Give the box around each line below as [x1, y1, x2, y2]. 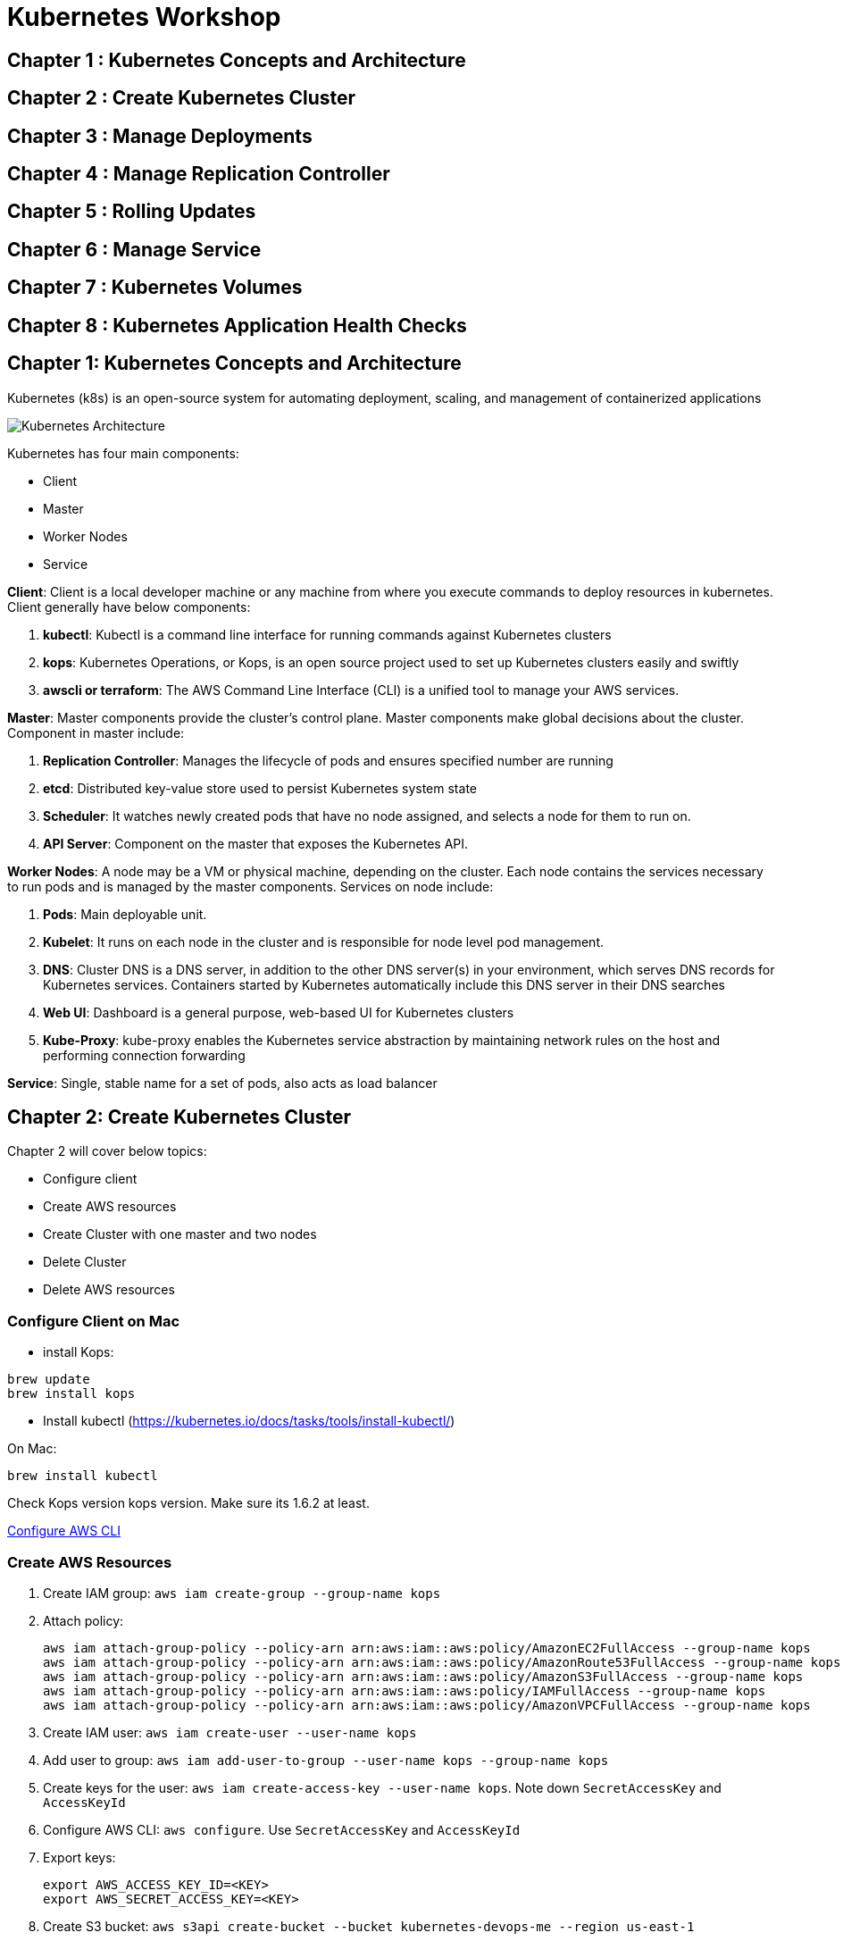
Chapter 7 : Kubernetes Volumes [7, 276, 303, 299]
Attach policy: [43, 1612, 124, 1628]
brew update [7, 1372, 90, 1387]
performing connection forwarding [43, 1047, 246, 1063]
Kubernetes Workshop [7, 2, 281, 32]
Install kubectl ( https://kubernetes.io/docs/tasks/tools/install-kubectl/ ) [43, 1413, 455, 1429]
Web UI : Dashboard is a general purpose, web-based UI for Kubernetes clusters [43, 1004, 514, 1020]
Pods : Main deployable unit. [43, 906, 207, 922]
